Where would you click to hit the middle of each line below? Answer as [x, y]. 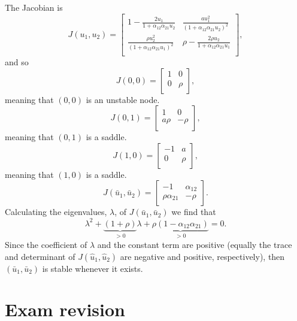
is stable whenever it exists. [93, 268]
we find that [194, 212]
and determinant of [40, 256]
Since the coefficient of [46, 245]
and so [17, 62]
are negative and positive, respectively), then [202, 256]
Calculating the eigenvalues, [56, 212]
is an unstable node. [123, 99]
